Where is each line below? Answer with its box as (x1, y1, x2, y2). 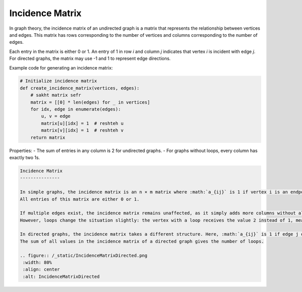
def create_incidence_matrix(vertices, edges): (20, 85, 139, 91)
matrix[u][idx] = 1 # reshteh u (41, 120, 124, 126)
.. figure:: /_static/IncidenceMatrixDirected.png (20, 252, 148, 258)
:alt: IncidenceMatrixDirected (23, 273, 100, 279)
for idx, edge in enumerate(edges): (30, 106, 121, 112)
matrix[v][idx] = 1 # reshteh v (41, 127, 124, 133)
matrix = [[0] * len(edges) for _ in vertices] (30, 99, 150, 105)
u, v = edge (41, 113, 70, 119)
